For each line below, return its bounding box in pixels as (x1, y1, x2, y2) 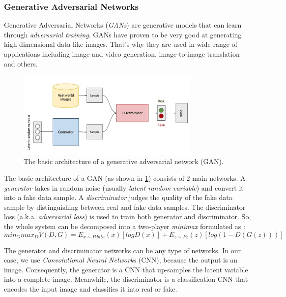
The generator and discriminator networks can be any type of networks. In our (4, 245, 241, 255)
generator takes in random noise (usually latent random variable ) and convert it (4, 182, 244, 193)
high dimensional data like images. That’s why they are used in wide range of (4, 39, 237, 49)
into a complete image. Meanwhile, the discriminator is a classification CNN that (4, 274, 248, 284)
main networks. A (192, 173, 246, 183)
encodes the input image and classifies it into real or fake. (4, 283, 177, 294)
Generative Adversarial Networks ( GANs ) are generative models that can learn (4, 20, 242, 30)
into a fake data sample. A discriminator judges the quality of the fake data (4, 192, 232, 202)
